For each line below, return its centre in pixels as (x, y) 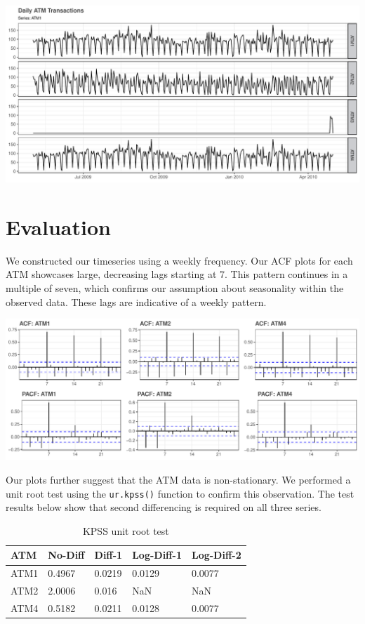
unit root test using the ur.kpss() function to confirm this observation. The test (180, 493)
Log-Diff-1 (157, 555)
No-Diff (66, 555)
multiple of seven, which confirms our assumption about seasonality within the (175, 287)
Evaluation (58, 226)
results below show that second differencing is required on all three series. (164, 507)
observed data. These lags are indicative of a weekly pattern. (136, 301)
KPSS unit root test (126, 530)
